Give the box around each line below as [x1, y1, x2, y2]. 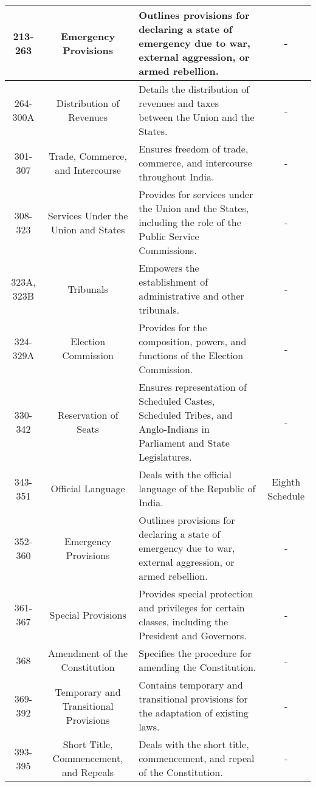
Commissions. [139, 243, 197, 257]
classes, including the [139, 614, 228, 628]
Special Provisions [49, 607, 126, 622]
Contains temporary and [139, 678, 243, 692]
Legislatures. [139, 450, 192, 464]
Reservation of [57, 408, 118, 422]
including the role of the [139, 215, 241, 229]
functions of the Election [139, 348, 244, 362]
